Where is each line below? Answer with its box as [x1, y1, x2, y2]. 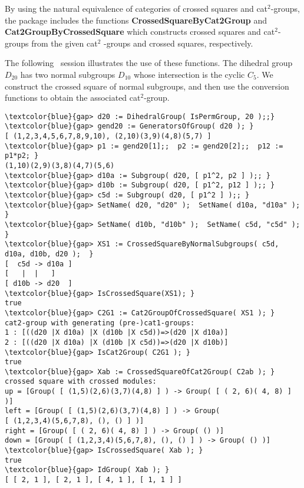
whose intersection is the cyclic [133, 68, 245, 80]
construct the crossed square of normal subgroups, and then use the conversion [5, 80, 289, 92]
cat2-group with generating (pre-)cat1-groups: [5, 318, 195, 327]
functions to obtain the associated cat [5, 91, 141, 104]
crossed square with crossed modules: [5, 377, 157, 386]
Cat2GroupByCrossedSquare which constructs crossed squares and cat [5, 25, 275, 38]
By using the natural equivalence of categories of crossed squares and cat [5, 2, 268, 14]
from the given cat [31, 37, 98, 49]
